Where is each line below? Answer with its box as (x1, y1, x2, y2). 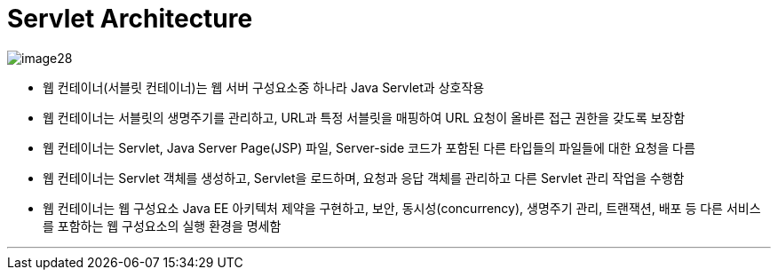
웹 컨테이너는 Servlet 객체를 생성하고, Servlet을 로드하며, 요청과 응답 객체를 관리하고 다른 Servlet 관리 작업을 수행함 (43, 170, 685, 186)
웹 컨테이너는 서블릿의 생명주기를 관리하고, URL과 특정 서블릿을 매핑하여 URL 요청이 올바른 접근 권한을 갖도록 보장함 (43, 109, 686, 125)
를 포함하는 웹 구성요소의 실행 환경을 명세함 (43, 218, 282, 233)
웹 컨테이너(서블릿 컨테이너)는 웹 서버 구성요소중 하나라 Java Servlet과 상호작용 (43, 79, 485, 95)
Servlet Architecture (7, 4, 253, 34)
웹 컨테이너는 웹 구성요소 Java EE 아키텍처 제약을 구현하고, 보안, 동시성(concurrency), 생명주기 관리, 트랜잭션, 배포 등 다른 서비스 (43, 200, 761, 216)
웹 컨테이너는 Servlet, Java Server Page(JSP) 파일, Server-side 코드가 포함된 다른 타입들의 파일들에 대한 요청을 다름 (43, 139, 695, 155)
